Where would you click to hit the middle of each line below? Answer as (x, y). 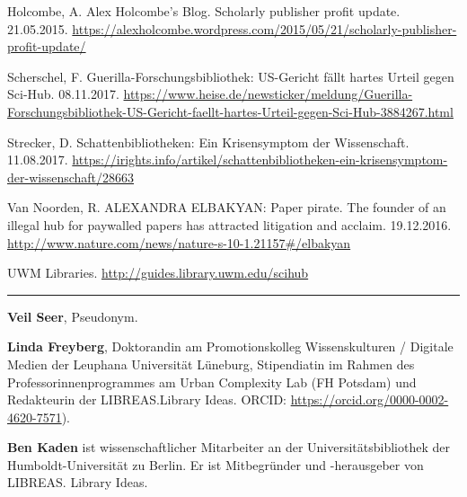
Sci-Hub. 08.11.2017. (63, 94)
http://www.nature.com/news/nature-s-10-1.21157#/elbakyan (179, 242)
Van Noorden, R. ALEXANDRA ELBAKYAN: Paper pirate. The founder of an (227, 207)
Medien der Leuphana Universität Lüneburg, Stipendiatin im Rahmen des (211, 364)
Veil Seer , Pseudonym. (73, 316)
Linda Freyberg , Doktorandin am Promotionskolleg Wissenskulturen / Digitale (230, 346)
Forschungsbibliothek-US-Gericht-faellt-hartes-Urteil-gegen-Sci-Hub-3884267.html (230, 111)
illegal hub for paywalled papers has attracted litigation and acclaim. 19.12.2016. (229, 224)
